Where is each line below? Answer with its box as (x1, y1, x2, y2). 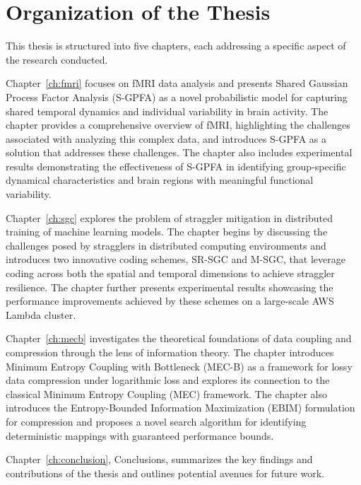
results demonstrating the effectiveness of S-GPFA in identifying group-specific (6, 158, 346, 173)
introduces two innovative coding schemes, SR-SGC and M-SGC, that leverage (6, 252, 345, 267)
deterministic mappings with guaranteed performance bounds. (6, 428, 274, 443)
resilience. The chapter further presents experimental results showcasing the (6, 279, 333, 294)
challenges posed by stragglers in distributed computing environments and (6, 238, 326, 252)
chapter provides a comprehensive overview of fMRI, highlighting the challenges (6, 117, 350, 132)
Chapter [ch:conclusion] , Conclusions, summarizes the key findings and (6, 452, 313, 467)
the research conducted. (6, 52, 108, 66)
